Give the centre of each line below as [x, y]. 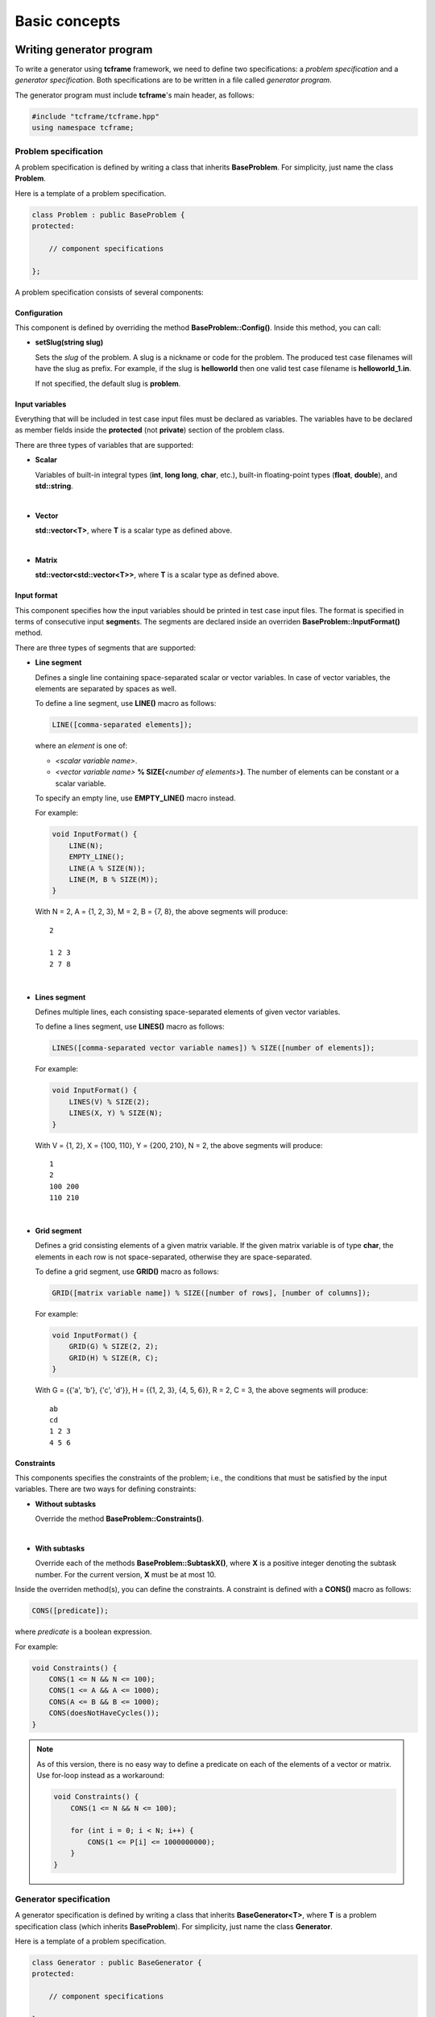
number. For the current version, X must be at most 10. [126, 1574]
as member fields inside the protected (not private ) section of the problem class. [150, 430]
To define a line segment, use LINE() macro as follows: [126, 704]
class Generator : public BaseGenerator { [117, 1963]
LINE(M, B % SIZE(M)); [114, 879]
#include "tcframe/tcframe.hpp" [96, 116]
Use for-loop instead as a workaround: [101, 1776]
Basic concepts [68, 21]
